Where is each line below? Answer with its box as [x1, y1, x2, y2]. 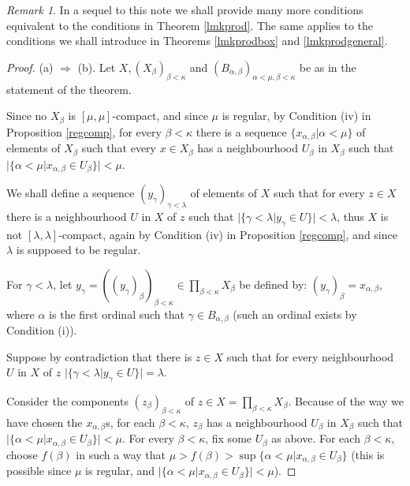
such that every [81, 140, 156, 156]
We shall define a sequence [6, 184, 135, 200]
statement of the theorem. [6, 80, 132, 97]
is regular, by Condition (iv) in [222, 107, 371, 124]
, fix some [205, 430, 252, 447]
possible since [6, 462, 72, 479]
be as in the [299, 58, 356, 75]
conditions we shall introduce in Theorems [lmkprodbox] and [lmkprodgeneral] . [6, 32, 388, 49]
